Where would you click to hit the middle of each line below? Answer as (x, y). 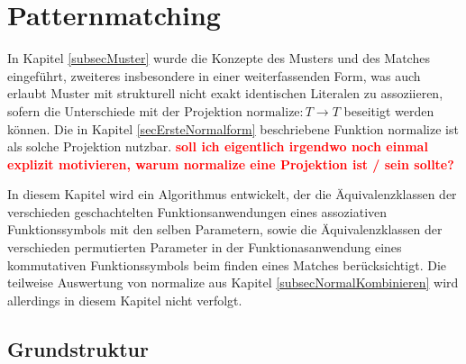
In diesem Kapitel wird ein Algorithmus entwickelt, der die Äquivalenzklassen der (232, 194)
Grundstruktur (78, 348)
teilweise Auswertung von (77, 282)
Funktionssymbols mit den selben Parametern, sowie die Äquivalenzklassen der (225, 229)
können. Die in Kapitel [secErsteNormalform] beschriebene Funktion (196, 128)
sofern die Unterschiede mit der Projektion (125, 110)
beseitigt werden (389, 110)
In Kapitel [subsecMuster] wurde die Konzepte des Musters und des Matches (219, 58)
